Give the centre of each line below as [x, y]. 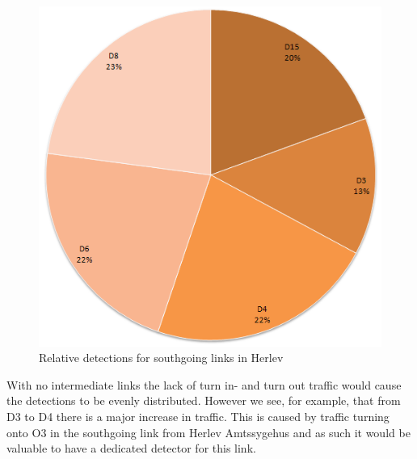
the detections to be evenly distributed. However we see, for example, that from [204, 400]
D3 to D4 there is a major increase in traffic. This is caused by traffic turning [198, 416]
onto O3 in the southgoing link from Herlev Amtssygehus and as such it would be [208, 432]
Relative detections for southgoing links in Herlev [161, 358]
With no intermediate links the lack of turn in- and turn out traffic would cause [204, 384]
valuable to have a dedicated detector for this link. [131, 448]
